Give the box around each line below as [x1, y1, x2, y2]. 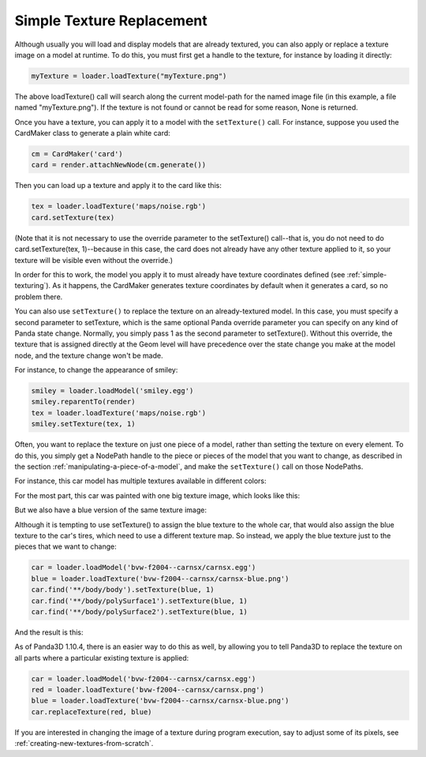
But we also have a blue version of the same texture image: [14, 505, 207, 515]
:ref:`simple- [346, 269, 387, 279]
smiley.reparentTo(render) [31, 397, 136, 407]
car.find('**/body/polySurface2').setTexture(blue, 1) [31, 607, 248, 616]
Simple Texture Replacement [14, 12, 208, 29]
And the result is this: [14, 628, 84, 637]
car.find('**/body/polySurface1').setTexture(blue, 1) [31, 596, 248, 605]
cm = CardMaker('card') [31, 150, 124, 159]
